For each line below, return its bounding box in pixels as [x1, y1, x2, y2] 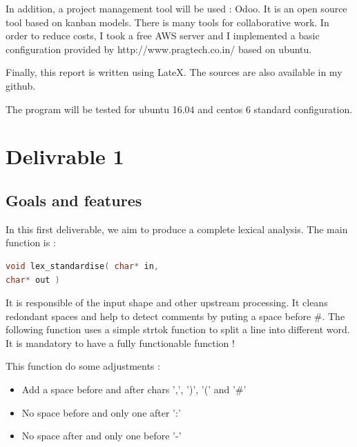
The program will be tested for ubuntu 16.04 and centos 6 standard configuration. [6, 101, 353, 116]
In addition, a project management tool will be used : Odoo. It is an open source [6, 1, 347, 15]
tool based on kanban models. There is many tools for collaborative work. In [6, 14, 329, 29]
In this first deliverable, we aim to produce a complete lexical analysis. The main [6, 221, 348, 236]
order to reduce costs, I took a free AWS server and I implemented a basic [6, 28, 320, 43]
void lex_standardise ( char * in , [6, 261, 159, 271]
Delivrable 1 [6, 142, 124, 170]
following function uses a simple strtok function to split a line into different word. [6, 322, 350, 337]
